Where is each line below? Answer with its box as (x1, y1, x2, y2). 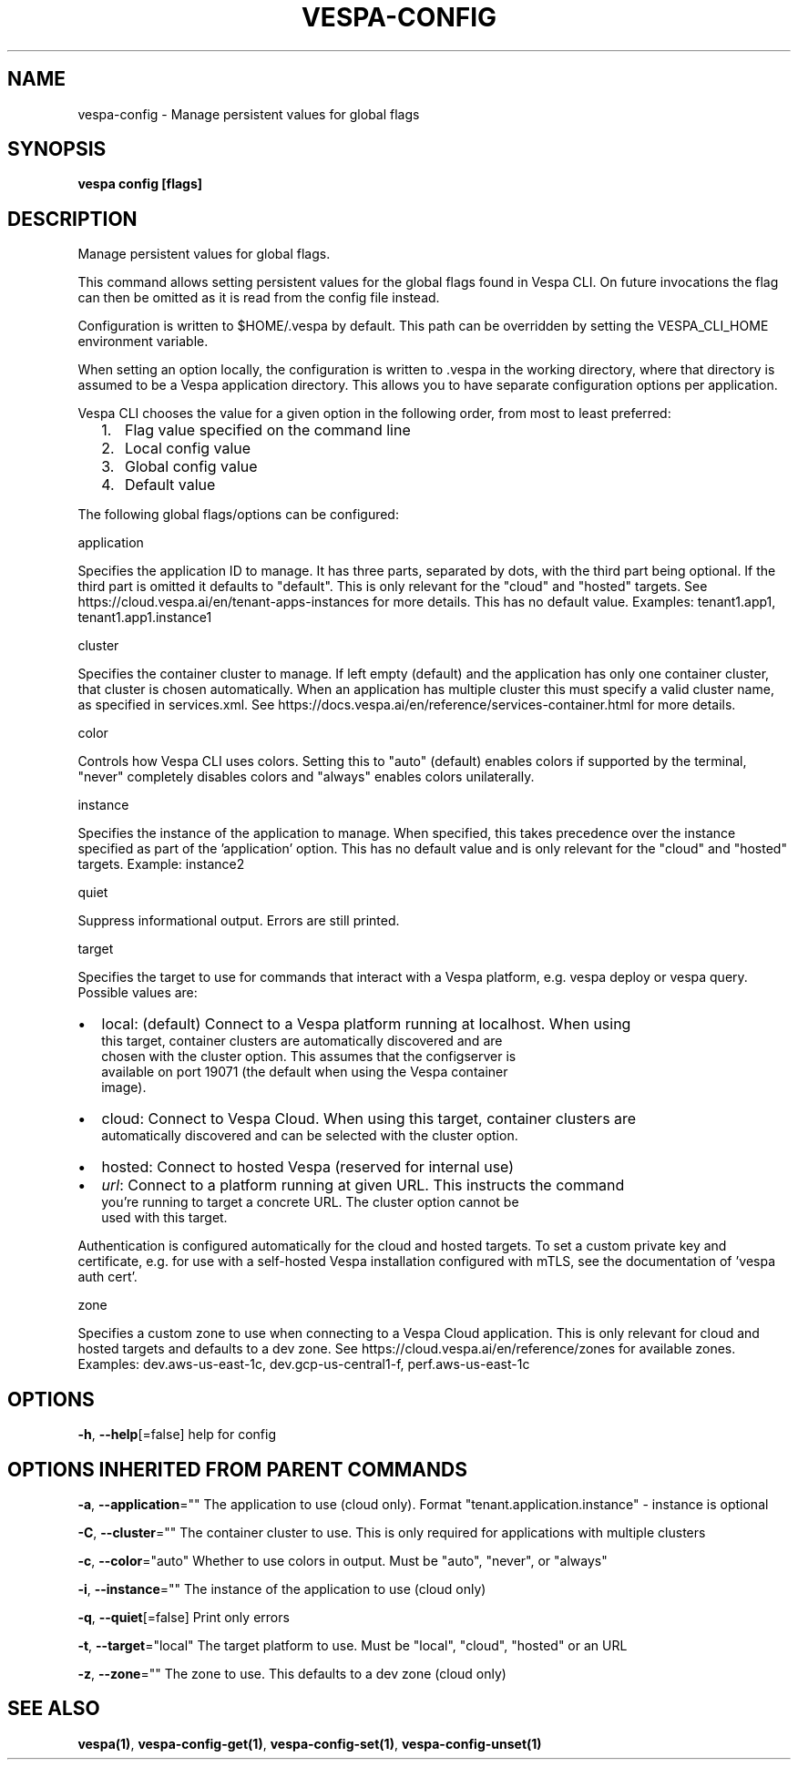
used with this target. (101, 1210, 228, 1226)
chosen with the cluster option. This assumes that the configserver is (101, 1048, 517, 1065)
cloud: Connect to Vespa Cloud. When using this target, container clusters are (101, 1109, 637, 1129)
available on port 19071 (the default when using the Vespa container (101, 1064, 508, 1080)
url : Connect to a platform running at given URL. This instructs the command (101, 1176, 625, 1195)
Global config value (124, 457, 258, 476)
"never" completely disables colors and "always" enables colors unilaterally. (77, 769, 535, 785)
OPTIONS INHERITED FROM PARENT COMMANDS (7, 1457, 467, 1481)
